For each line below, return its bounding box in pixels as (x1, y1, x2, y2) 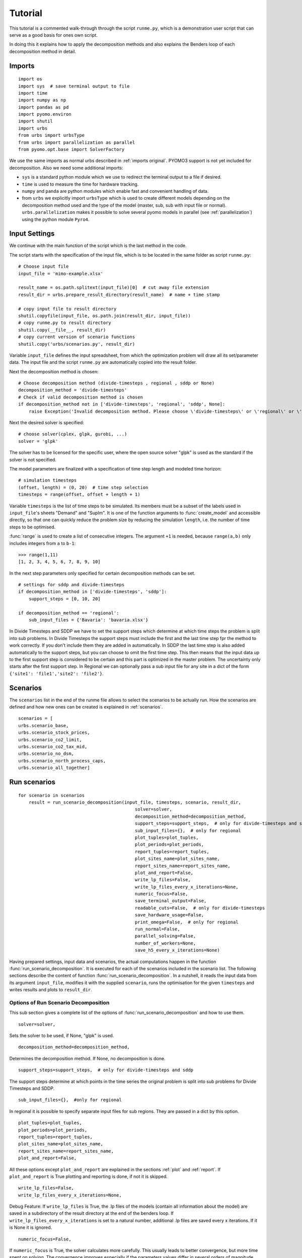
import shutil (18, 118, 53, 124)
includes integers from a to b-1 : (9, 540, 76, 546)
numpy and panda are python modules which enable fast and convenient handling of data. (22, 188, 209, 194)
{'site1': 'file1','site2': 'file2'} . (9, 670, 104, 676)
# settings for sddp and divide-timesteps (18, 582, 125, 588)
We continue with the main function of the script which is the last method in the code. (9, 243, 187, 249)
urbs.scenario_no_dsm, (18, 751, 74, 757)
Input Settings (9, 229, 55, 238)
